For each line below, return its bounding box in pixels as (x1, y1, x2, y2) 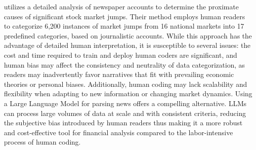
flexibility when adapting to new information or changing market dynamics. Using (4, 88, 253, 99)
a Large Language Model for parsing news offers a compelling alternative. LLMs (4, 98, 247, 108)
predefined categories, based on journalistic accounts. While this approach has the (4, 30, 252, 40)
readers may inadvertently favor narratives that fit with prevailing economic (4, 69, 234, 79)
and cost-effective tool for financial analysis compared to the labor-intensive (4, 127, 233, 137)
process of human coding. (4, 137, 81, 147)
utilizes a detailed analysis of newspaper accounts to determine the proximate (4, 1, 239, 11)
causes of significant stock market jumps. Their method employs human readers (4, 11, 245, 21)
